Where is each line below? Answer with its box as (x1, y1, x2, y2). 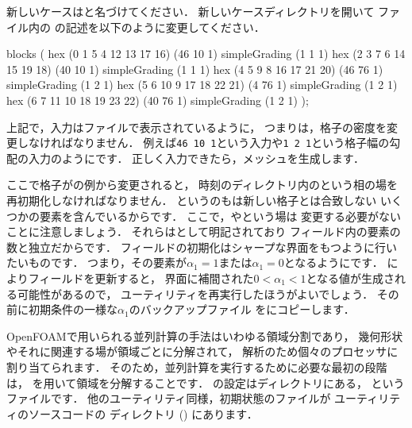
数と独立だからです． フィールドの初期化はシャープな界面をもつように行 (6, 238, 386, 255)
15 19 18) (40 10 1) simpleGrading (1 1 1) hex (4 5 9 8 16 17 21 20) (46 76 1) (6, 60, 383, 77)
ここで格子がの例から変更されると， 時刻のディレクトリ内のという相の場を (6, 176, 399, 193)
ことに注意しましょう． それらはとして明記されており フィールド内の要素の (6, 223, 401, 240)
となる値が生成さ (306, 269, 395, 286)
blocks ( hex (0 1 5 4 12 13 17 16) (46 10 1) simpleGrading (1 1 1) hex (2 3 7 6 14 (6, 45, 406, 62)
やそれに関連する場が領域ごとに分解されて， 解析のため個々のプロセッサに (6, 343, 399, 360)
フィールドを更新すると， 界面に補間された (28, 269, 254, 286)
